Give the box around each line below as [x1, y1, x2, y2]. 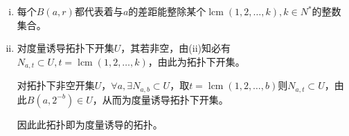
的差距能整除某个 [128, 4, 206, 18]
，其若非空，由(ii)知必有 [120, 41, 231, 55]
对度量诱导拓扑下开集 [17, 41, 114, 55]
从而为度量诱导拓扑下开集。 [102, 92, 229, 106]
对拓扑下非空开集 [17, 78, 95, 93]
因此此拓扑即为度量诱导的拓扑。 [17, 117, 163, 131]
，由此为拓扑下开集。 [147, 54, 245, 68]
